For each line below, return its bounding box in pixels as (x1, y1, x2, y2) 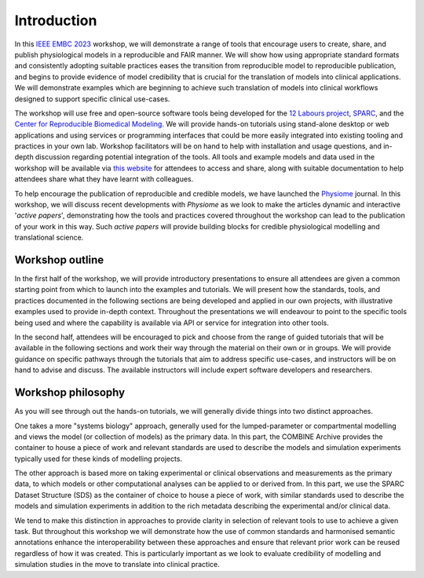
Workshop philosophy (14, 386, 126, 400)
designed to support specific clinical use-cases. (14, 94, 170, 104)
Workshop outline (14, 254, 104, 266)
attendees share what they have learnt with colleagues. (14, 174, 194, 184)
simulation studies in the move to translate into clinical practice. (14, 560, 220, 569)
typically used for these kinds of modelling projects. (14, 454, 183, 463)
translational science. (14, 232, 84, 243)
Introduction (14, 12, 97, 29)
